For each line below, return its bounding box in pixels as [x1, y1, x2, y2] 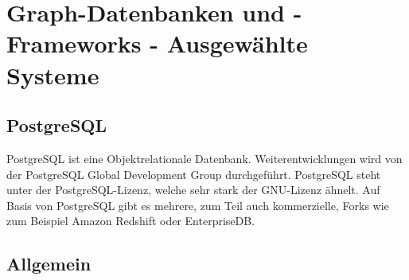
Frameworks [6, 27, 142, 60]
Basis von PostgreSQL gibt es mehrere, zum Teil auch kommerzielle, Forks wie [6, 196, 389, 213]
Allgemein [6, 251, 92, 276]
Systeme [6, 58, 99, 91]
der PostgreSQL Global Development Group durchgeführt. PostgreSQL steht [6, 165, 381, 182]
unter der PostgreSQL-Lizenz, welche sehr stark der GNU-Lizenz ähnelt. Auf [6, 181, 380, 198]
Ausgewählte [166, 27, 308, 60]
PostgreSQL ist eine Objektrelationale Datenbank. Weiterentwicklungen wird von [6, 150, 403, 166]
